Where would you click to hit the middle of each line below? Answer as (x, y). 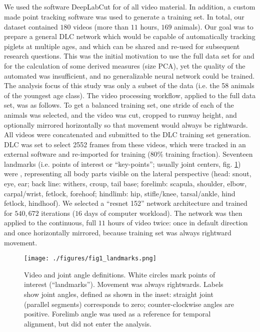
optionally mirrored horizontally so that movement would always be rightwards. (126, 124)
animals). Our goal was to (214, 26)
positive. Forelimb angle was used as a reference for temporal (117, 314)
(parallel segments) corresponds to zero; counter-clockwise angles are (129, 304)
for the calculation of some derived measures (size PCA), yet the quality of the (125, 65)
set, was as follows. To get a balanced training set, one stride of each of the (119, 105)
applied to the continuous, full (50, 223)
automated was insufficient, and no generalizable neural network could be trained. (129, 75)
